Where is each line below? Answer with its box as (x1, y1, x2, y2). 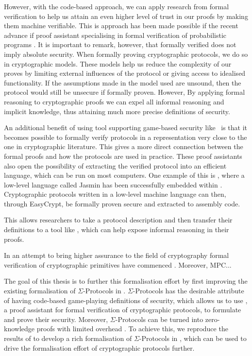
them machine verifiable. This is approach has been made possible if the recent (4, 20, 238, 31)
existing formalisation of (4, 286, 76, 296)
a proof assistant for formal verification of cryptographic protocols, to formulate (4, 305, 241, 315)
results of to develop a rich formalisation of (4, 333, 132, 343)
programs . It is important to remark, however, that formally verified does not (4, 39, 236, 50)
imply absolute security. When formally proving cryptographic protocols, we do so (4, 49, 248, 59)
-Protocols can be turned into (115, 314, 203, 324)
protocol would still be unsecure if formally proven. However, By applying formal (4, 87, 245, 97)
